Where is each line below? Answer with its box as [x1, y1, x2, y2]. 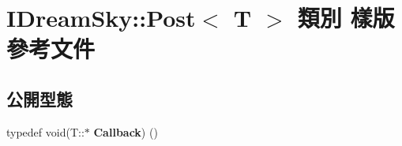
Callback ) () [93, 123, 158, 140]
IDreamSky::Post [6, 2, 196, 34]
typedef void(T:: [6, 123, 85, 140]
